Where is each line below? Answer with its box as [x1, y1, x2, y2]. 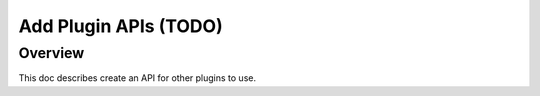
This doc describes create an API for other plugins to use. [18, 72, 257, 84]
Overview [18, 44, 85, 62]
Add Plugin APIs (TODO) [18, 15, 224, 37]
